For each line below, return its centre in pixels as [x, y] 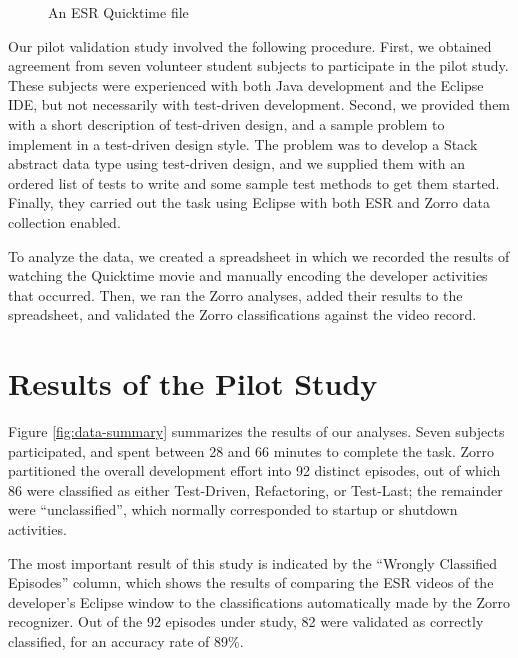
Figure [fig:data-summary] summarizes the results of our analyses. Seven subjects [256, 431]
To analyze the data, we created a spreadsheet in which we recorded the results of [259, 255]
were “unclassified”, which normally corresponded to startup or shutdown [233, 509]
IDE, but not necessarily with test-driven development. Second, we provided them [259, 104]
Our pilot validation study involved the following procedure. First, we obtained [250, 45]
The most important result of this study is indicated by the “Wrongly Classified [253, 562]
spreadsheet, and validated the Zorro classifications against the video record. [242, 314]
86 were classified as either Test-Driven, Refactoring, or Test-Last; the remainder [255, 489]
